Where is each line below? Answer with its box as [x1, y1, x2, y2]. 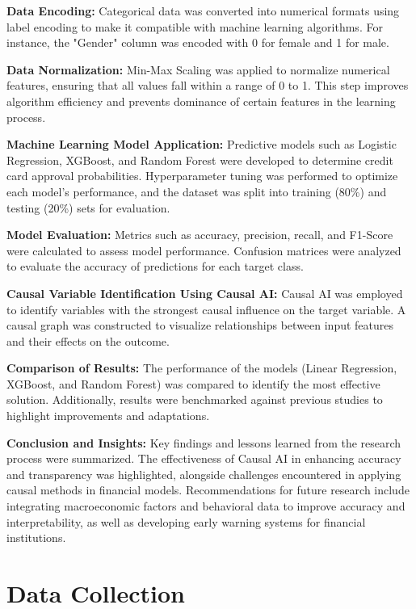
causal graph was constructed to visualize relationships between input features [6, 317, 394, 334]
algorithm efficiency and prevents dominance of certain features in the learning [6, 92, 396, 109]
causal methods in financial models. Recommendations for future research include [6, 481, 410, 498]
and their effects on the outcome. [6, 332, 170, 349]
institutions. [6, 529, 66, 546]
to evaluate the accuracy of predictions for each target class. [6, 258, 304, 275]
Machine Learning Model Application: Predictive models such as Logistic [6, 136, 397, 153]
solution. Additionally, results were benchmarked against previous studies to [6, 391, 383, 408]
